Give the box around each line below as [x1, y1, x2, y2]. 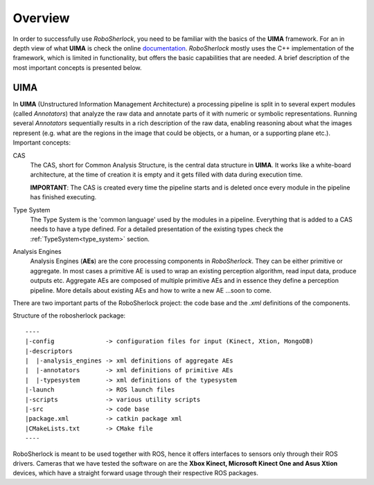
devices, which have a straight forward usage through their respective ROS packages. [12, 469, 259, 477]
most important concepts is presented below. [12, 63, 142, 72]
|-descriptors [25, 347, 73, 355]
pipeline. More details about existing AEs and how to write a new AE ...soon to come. [30, 286, 272, 294]
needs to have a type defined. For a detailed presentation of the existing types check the [30, 225, 284, 233]
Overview [12, 10, 70, 26]
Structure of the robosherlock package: [12, 311, 126, 320]
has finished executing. [30, 193, 97, 201]
